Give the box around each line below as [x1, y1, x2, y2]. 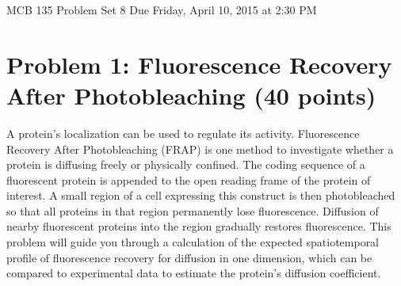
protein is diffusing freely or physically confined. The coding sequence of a [6, 156, 365, 173]
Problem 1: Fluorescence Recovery [6, 48, 392, 80]
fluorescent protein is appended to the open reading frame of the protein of [6, 171, 371, 188]
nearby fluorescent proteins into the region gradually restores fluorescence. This [6, 218, 391, 235]
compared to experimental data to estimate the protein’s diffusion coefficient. [6, 265, 381, 281]
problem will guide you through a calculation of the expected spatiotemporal [6, 234, 380, 250]
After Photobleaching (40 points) [6, 78, 376, 111]
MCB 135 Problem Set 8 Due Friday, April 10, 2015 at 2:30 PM [6, 2, 317, 17]
